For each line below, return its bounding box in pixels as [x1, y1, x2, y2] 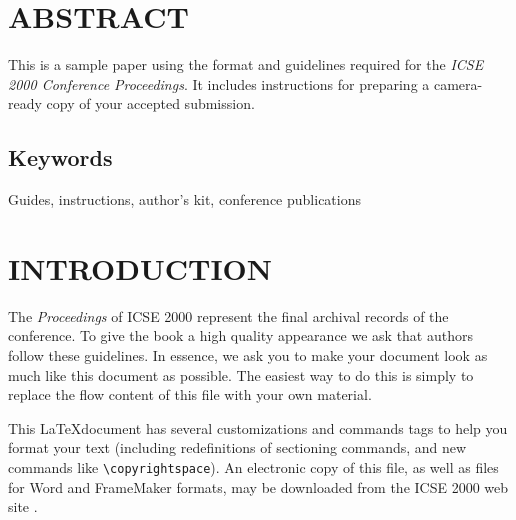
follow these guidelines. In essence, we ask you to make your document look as [8, 345, 488, 366]
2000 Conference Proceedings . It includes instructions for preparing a [8, 73, 430, 94]
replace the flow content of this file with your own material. [8, 384, 372, 405]
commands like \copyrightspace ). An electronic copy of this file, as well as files [8, 456, 499, 477]
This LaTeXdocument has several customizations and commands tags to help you [8, 417, 508, 438]
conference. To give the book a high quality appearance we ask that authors [8, 325, 473, 346]
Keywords [8, 142, 113, 173]
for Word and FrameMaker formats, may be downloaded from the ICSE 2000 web [8, 476, 509, 497]
